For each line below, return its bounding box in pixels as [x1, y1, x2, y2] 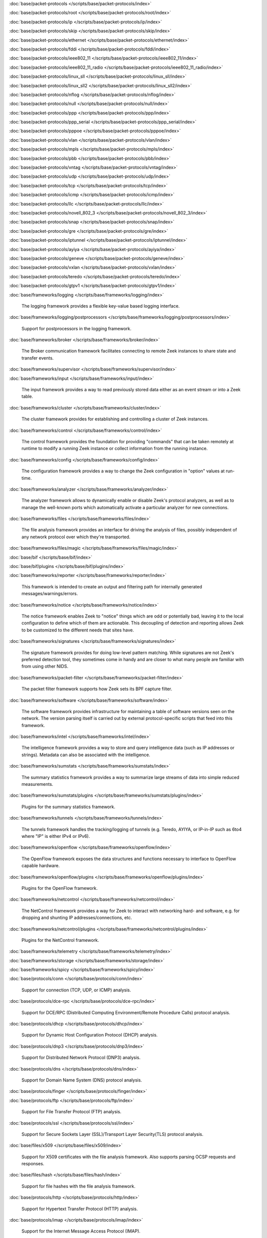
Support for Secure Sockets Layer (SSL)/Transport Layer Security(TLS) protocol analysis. [21, 1131, 204, 1137]
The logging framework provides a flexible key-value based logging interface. [21, 303, 180, 309]
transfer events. [21, 355, 54, 361]
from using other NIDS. [21, 664, 69, 670]
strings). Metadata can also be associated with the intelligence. [21, 752, 150, 758]
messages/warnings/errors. [21, 591, 78, 597]
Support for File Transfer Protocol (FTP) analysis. [21, 1109, 122, 1115]
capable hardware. [21, 863, 60, 869]
